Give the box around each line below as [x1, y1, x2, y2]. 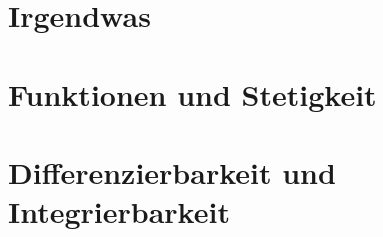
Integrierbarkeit [8, 191, 230, 232]
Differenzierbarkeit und [8, 151, 336, 192]
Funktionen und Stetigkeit [8, 73, 377, 114]
